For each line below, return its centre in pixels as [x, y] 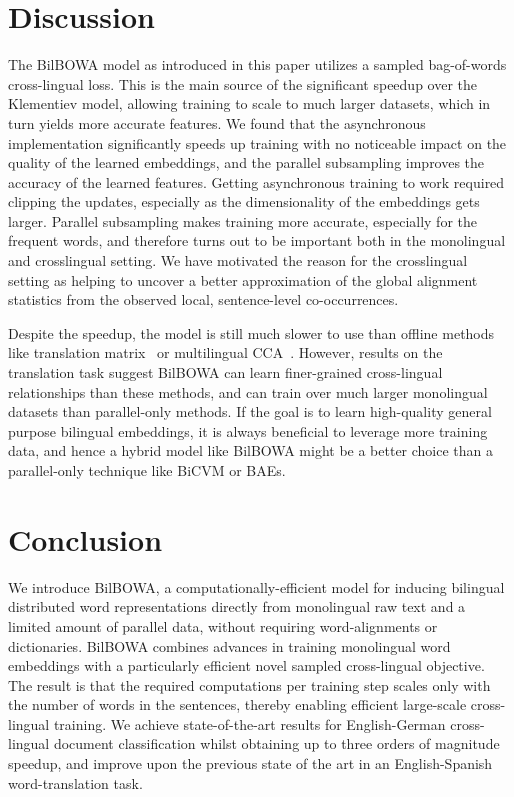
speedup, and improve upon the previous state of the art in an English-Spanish [250, 763]
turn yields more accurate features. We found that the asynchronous [217, 122]
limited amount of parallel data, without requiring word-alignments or [223, 625]
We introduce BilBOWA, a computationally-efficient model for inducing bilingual [256, 586]
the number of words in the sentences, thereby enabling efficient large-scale [237, 704]
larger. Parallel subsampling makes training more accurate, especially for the [242, 220]
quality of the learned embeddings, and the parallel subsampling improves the [246, 162]
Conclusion [85, 538]
